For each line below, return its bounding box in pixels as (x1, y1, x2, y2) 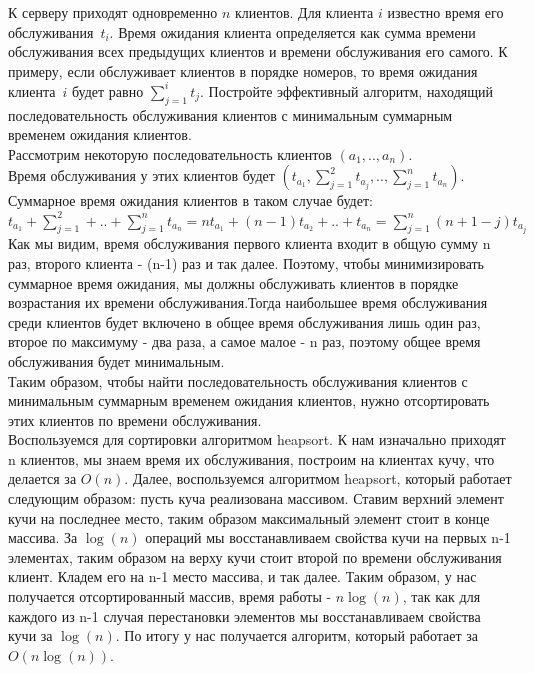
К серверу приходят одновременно (8, 2, 218, 22)
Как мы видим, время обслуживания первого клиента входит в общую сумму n (8, 233, 491, 254)
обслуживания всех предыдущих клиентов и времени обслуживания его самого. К (8, 41, 508, 62)
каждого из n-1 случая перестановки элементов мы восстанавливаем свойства (8, 605, 481, 626)
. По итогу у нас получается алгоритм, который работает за (115, 625, 479, 646)
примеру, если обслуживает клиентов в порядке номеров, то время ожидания (8, 60, 478, 81)
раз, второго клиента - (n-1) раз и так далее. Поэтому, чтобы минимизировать (8, 252, 485, 273)
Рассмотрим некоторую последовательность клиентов (8, 143, 332, 164)
